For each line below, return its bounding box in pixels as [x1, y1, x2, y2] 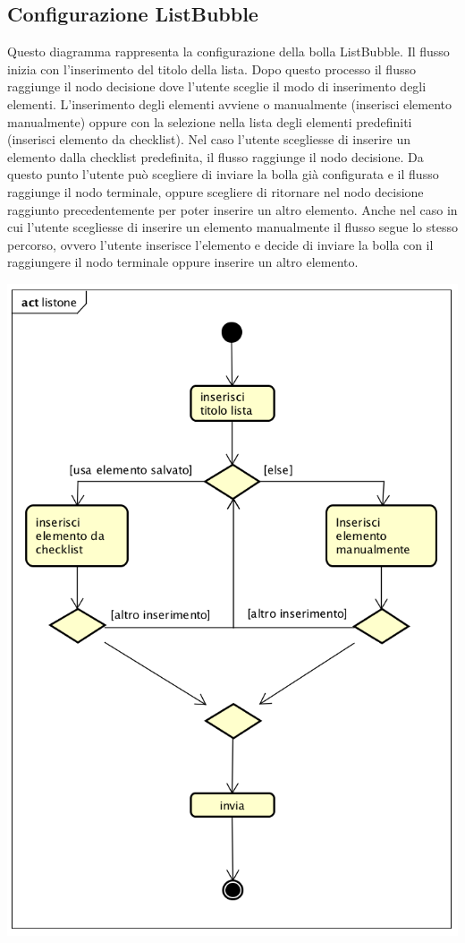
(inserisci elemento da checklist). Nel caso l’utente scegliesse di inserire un [7, 130, 410, 149]
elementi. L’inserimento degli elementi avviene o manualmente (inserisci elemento [7, 94, 452, 113]
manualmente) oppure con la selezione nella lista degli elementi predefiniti [7, 112, 412, 131]
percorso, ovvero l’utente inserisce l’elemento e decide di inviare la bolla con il [7, 235, 434, 253]
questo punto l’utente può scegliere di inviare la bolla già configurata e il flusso [7, 165, 439, 184]
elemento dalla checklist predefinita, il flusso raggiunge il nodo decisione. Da [7, 147, 424, 166]
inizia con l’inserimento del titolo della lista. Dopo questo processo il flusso [7, 59, 416, 78]
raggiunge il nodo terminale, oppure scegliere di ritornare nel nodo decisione [7, 182, 424, 201]
